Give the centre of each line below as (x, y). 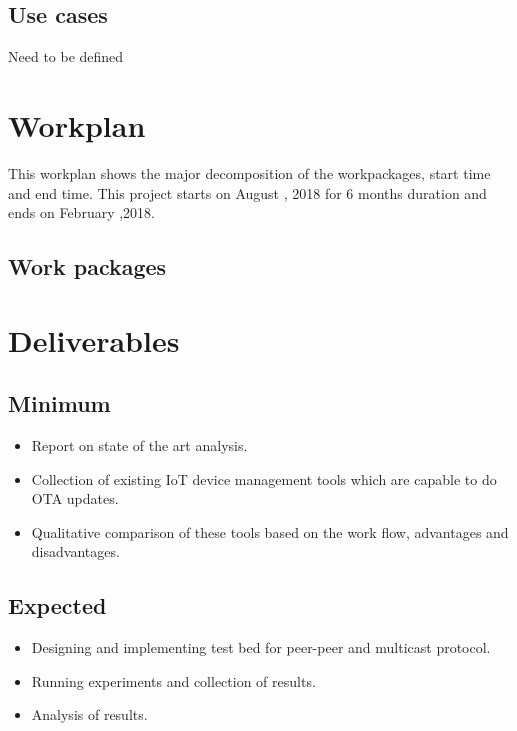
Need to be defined (66, 56)
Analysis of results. (89, 714)
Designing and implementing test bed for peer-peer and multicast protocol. (261, 647)
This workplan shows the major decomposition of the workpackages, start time (249, 172)
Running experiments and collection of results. (173, 680)
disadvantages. (75, 551)
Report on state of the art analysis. (139, 445)
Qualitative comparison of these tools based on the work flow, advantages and (270, 531)
